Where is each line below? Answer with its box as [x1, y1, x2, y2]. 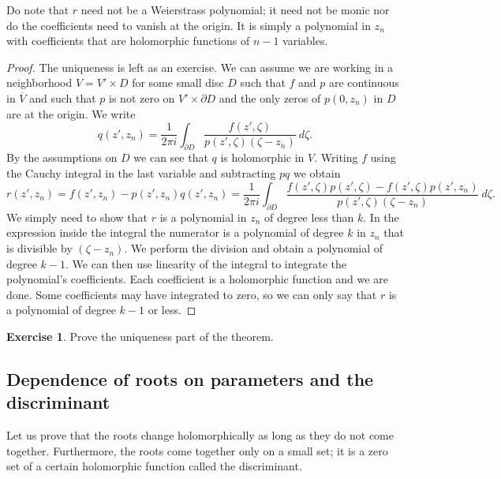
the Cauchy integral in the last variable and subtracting [6, 165, 276, 181]
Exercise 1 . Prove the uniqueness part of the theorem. [6, 328, 274, 345]
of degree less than [264, 208, 354, 225]
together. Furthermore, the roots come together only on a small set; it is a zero [6, 442, 388, 458]
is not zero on [109, 89, 175, 106]
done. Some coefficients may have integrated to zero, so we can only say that [6, 286, 377, 302]
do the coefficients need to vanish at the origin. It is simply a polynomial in [6, 17, 371, 33]
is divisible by [6, 240, 73, 256]
